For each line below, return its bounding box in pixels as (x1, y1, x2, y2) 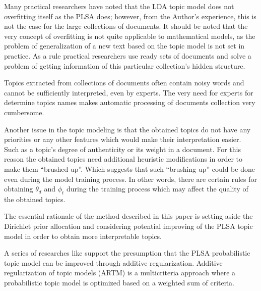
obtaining (4, 183, 33, 194)
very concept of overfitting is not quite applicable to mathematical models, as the (4, 30, 255, 41)
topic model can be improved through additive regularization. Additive (4, 257, 223, 268)
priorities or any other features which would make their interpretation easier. (4, 134, 241, 144)
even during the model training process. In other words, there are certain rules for (4, 173, 257, 184)
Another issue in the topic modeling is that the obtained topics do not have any (4, 124, 251, 134)
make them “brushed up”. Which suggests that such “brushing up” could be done (4, 163, 255, 174)
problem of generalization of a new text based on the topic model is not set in (4, 40, 245, 51)
